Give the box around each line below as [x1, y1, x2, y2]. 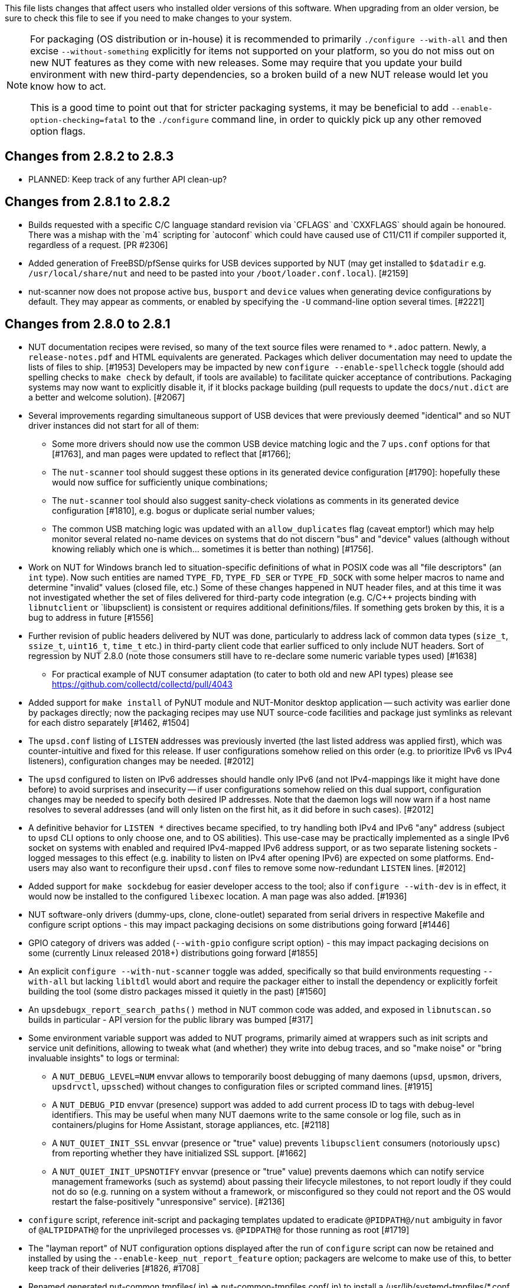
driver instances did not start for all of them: [28, 420, 199, 431]
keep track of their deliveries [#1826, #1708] [28, 1263, 200, 1273]
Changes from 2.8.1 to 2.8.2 [5, 194, 171, 210]
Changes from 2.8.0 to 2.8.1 [5, 317, 171, 332]
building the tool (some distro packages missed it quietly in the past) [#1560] [28, 986, 326, 996]
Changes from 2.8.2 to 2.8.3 [5, 149, 174, 164]
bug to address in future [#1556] [28, 612, 154, 622]
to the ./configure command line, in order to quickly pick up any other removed [129, 113, 482, 125]
